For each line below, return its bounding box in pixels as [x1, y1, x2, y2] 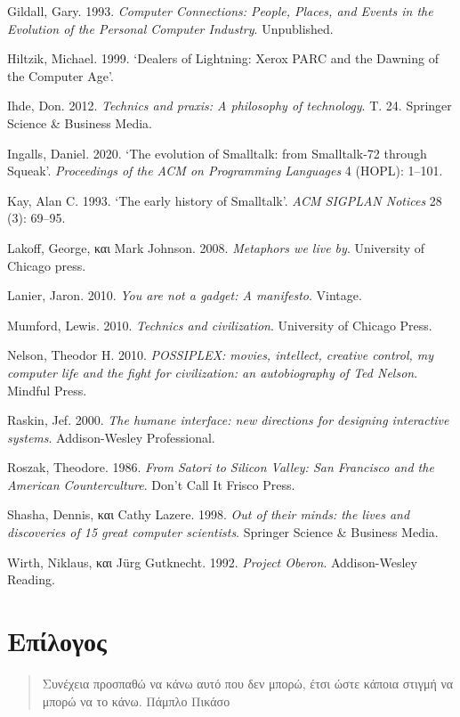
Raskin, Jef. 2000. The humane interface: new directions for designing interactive [7, 411, 449, 429]
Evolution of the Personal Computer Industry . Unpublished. [7, 19, 334, 37]
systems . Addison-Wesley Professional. [7, 428, 215, 446]
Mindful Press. [7, 380, 87, 399]
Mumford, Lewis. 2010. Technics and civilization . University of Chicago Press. [7, 315, 432, 334]
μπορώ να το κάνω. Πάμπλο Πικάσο [42, 691, 230, 710]
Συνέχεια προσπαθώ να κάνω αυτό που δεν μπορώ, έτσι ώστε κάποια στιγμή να [42, 673, 454, 692]
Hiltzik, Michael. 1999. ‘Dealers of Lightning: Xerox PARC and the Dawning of [7, 49, 439, 68]
